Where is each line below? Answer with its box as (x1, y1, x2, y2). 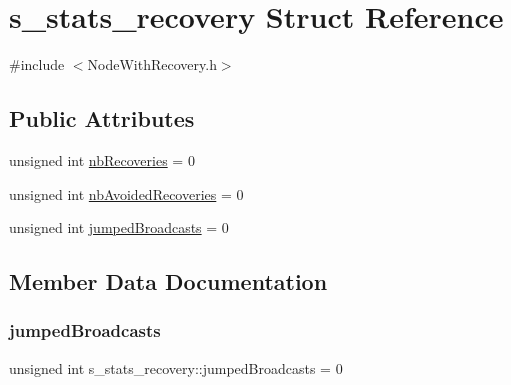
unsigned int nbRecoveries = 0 (9, 149, 195, 170)
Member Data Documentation (9, 266, 328, 297)
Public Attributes (9, 103, 195, 134)
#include (9, 54, 65, 75)
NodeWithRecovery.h (87, 54, 217, 75)
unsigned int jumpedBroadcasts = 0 (9, 217, 229, 238)
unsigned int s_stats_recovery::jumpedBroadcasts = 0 (9, 357, 343, 378)
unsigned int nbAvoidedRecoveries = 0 (9, 183, 244, 204)
